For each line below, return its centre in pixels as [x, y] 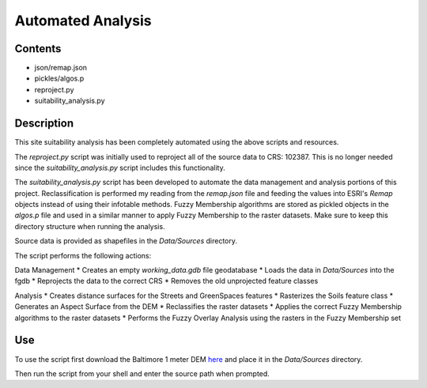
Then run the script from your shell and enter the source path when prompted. [142, 373]
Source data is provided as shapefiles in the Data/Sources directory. [126, 241]
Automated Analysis [83, 21]
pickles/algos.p [59, 78]
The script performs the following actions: [83, 255]
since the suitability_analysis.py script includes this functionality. [120, 168]
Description [44, 124]
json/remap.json [60, 68]
